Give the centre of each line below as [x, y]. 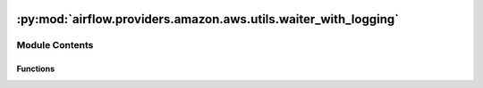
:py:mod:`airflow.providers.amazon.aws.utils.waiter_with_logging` [208, 19]
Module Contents [55, 45]
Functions [36, 69]
